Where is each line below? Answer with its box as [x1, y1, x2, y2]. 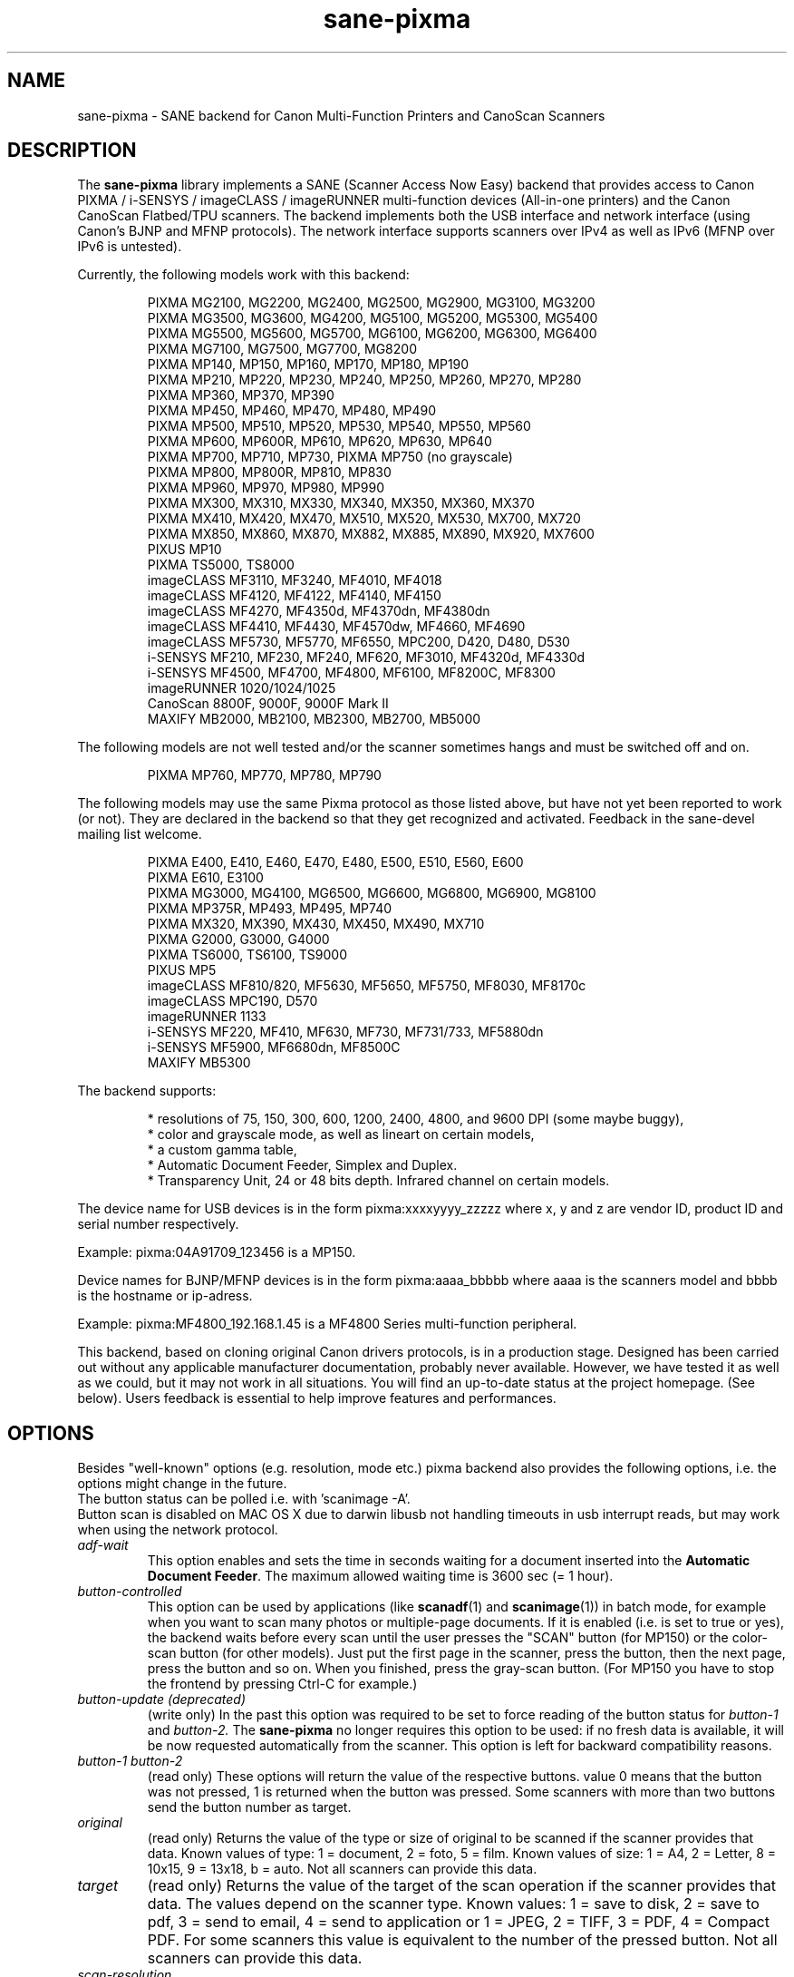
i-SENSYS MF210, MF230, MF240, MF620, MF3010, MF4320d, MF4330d [147, 649, 586, 666]
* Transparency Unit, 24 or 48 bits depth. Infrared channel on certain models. [147, 1173, 610, 1189]
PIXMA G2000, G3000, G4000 [147, 931, 330, 948]
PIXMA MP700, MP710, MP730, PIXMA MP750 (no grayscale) [147, 449, 513, 465]
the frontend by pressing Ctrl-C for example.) [147, 1676, 418, 1692]
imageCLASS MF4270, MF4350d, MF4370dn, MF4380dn [147, 603, 490, 619]
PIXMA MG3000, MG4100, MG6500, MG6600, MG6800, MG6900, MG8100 [147, 885, 596, 901]
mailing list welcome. [77, 826, 202, 842]
